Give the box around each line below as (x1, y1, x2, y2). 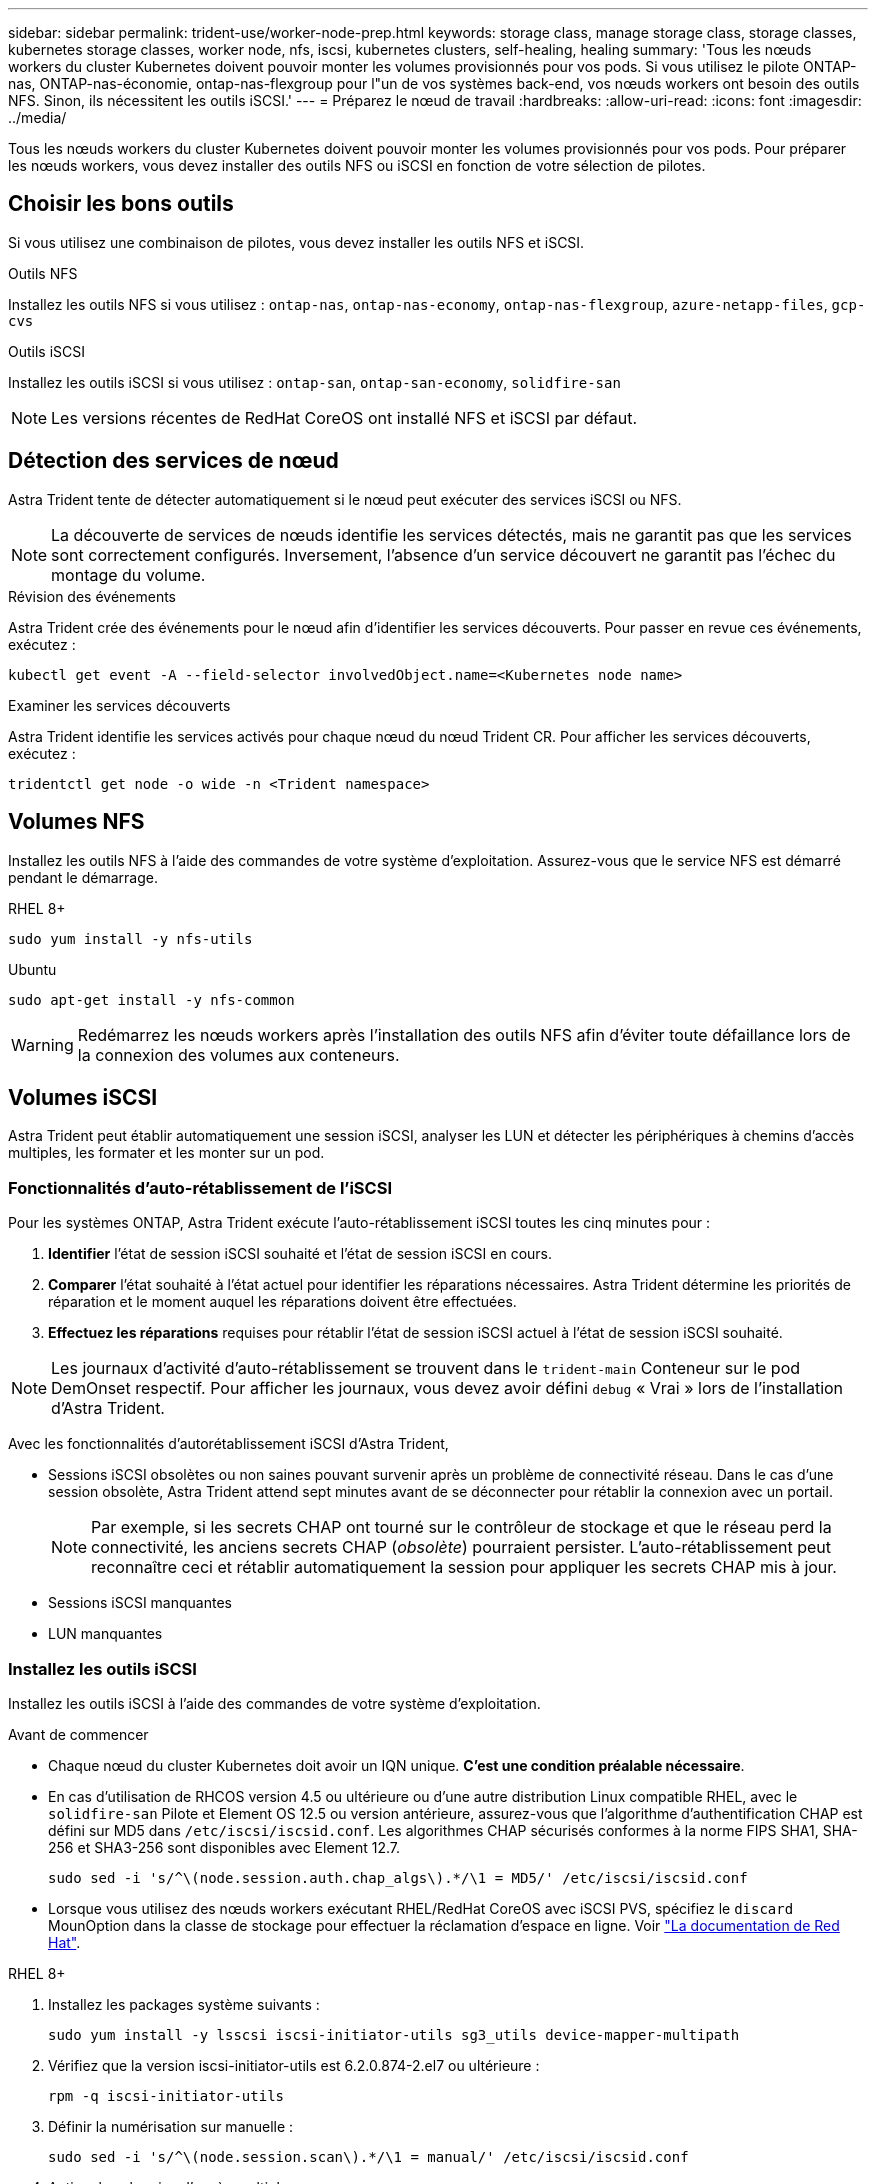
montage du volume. (51, 564, 206, 585)
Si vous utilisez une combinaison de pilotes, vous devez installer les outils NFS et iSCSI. (8, 233, 585, 251)
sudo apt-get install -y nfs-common (8, 991, 295, 1008)
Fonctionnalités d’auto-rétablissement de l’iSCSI (8, 1177, 392, 1198)
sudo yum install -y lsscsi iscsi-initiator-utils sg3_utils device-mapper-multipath (48, 2026, 740, 2043)
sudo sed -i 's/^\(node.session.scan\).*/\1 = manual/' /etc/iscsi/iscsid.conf (48, 2148, 689, 2165)
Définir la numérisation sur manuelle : (48, 2117, 294, 2135)
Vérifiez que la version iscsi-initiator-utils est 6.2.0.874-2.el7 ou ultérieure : (48, 2056, 540, 2074)
